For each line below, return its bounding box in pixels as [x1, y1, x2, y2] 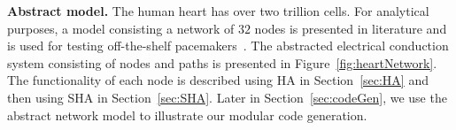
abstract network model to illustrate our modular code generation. [7, 105, 367, 124]
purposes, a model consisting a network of [7, 19, 235, 37]
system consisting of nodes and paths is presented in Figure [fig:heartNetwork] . [7, 53, 437, 72]
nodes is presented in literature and [254, 19, 447, 37]
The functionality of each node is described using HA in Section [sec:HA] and [7, 71, 429, 89]
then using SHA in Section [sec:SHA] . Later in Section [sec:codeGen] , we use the [7, 88, 447, 106]
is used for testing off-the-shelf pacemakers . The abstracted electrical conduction [7, 36, 449, 55]
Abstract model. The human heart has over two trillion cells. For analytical [7, 2, 429, 19]
